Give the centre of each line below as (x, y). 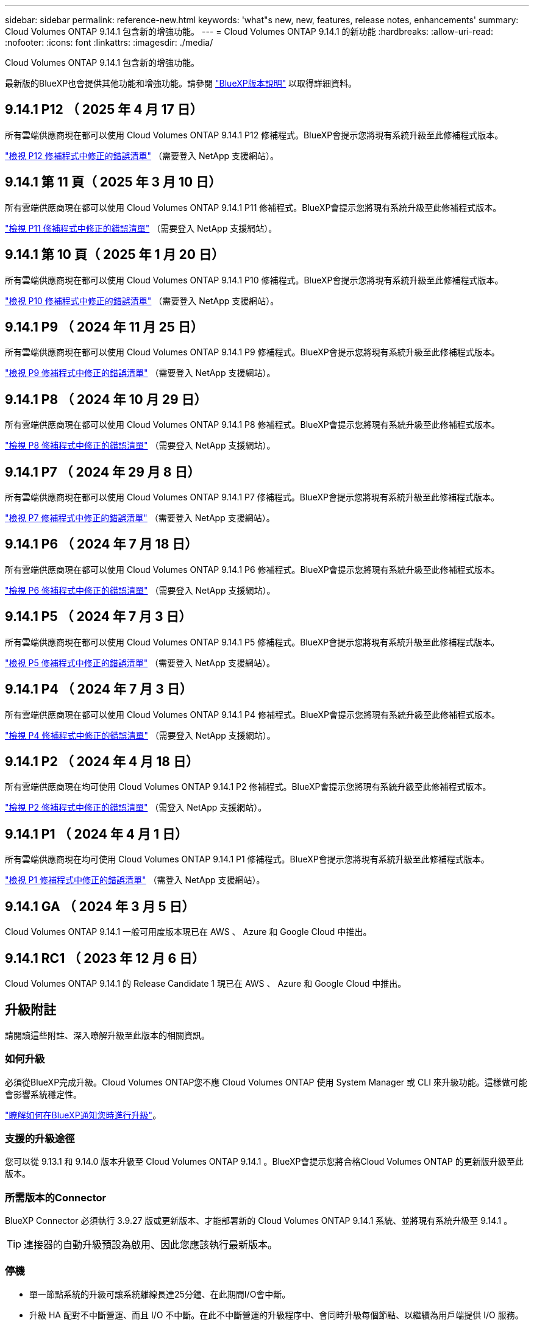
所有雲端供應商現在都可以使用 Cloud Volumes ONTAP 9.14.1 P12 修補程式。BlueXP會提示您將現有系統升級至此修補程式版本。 (254, 135)
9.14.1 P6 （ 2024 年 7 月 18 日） (101, 544)
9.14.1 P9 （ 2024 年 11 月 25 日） (104, 327)
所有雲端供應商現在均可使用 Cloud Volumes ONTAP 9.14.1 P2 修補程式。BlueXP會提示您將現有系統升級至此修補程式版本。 (248, 787)
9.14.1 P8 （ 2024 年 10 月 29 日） (106, 399)
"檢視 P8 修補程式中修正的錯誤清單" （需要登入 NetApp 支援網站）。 (140, 446)
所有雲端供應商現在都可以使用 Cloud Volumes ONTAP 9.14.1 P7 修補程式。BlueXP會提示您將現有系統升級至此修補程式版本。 (252, 497)
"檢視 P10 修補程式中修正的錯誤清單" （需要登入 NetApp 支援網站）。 (142, 300)
